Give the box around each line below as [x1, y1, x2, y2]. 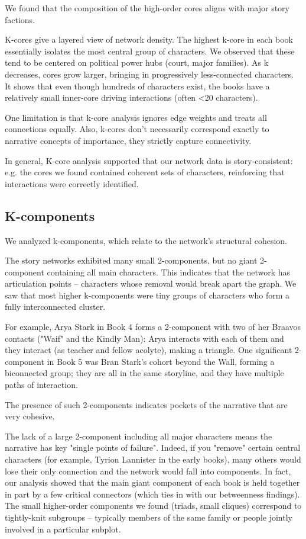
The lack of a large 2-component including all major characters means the [5, 429, 272, 442]
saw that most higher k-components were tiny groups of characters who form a [5, 288, 290, 301]
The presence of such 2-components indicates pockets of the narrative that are [5, 398, 288, 410]
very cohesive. [5, 410, 55, 422]
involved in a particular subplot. [5, 522, 121, 535]
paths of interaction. [5, 378, 78, 391]
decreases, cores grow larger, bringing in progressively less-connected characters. [5, 68, 294, 80]
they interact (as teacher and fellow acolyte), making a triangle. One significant [5, 344, 292, 356]
